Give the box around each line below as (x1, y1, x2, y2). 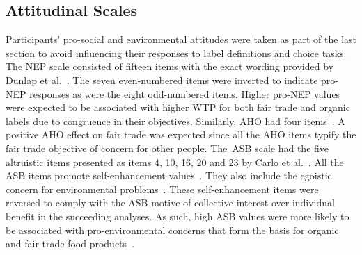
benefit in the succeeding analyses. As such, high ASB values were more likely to (6, 208, 349, 223)
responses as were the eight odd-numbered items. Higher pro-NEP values (29, 86, 340, 101)
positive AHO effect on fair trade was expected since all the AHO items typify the (6, 127, 356, 142)
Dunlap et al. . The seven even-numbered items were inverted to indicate (6, 72, 318, 87)
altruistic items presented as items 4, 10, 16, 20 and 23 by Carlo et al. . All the (6, 154, 344, 169)
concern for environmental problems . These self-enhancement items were (6, 181, 319, 196)
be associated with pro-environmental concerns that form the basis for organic (6, 222, 339, 237)
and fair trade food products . (6, 236, 134, 251)
